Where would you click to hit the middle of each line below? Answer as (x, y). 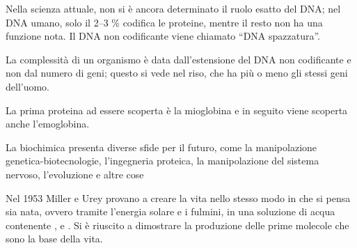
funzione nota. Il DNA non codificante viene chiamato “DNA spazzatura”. (163, 36)
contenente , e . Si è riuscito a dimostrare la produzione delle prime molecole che (177, 225)
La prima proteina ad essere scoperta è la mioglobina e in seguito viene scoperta (177, 110)
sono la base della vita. (54, 239)
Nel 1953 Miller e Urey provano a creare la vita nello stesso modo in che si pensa (178, 197)
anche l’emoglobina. (48, 124)
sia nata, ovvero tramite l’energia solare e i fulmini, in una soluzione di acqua (170, 211)
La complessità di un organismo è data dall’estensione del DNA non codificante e (178, 59)
